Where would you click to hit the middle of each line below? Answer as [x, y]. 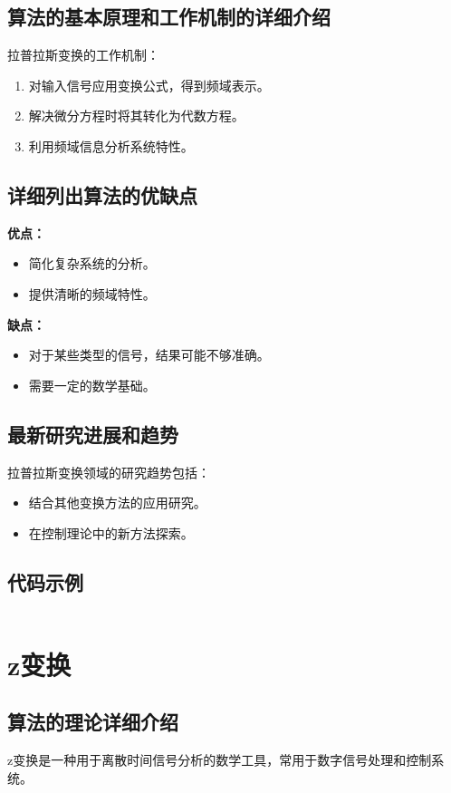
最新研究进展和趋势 [93, 434]
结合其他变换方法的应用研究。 [117, 503]
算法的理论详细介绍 [93, 722]
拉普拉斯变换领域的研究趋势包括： [109, 472]
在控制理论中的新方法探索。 [111, 532]
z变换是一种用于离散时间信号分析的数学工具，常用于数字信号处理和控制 [220, 760]
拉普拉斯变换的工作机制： [83, 55]
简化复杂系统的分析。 [92, 263]
